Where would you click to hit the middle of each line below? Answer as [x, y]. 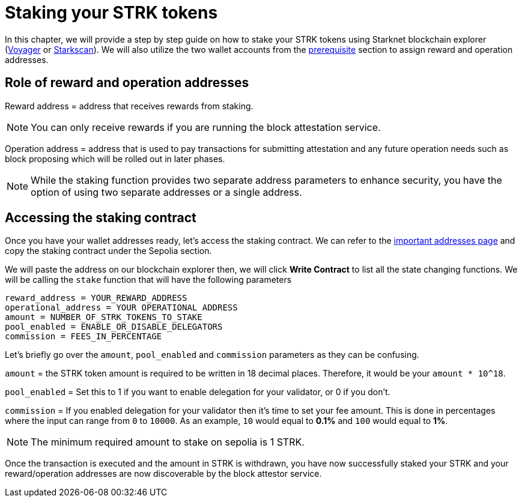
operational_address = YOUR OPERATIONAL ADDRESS [121, 308]
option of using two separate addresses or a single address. [166, 192]
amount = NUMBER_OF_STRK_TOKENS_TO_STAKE [104, 317]
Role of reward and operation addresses [127, 83]
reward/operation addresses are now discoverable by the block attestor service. [163, 474]
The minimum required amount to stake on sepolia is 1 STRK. [168, 442]
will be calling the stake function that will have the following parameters [148, 280]
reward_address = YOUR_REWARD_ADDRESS [96, 298]
